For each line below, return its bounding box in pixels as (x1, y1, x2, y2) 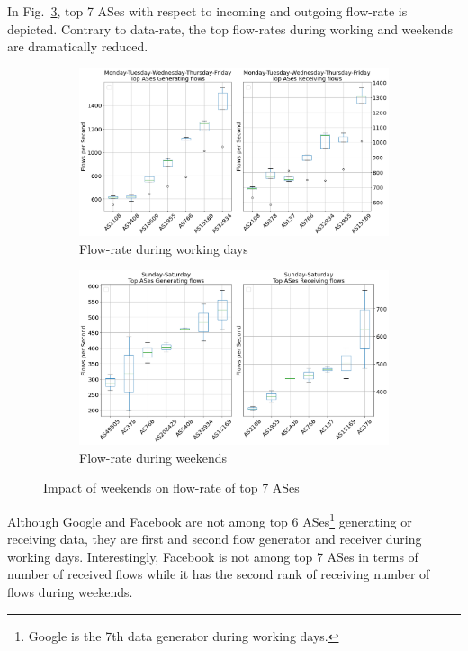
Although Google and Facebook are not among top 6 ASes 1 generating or (7, 510, 412, 530)
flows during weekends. (7, 583, 133, 601)
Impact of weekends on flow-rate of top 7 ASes (43, 478, 300, 497)
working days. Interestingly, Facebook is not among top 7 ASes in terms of (7, 547, 418, 565)
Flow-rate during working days (79, 239, 248, 258)
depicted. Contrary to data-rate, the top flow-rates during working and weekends (7, 19, 454, 38)
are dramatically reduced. (7, 37, 148, 56)
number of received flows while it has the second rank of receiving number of (7, 565, 430, 583)
